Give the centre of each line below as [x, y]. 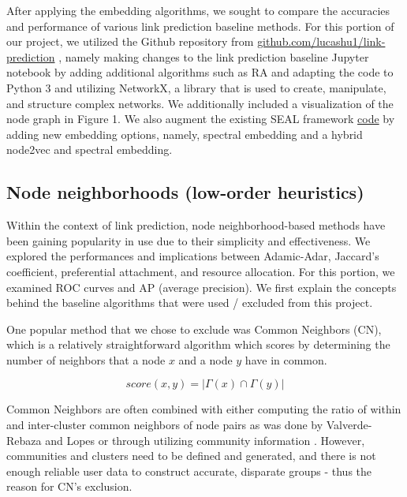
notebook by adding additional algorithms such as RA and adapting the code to [200, 72]
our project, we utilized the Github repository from [130, 41]
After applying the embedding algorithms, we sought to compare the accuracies [198, 10]
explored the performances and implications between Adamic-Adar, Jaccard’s [193, 256]
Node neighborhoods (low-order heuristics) [185, 192]
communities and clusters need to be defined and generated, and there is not [191, 456]
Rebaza [24, 440]
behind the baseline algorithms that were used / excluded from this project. [190, 303]
